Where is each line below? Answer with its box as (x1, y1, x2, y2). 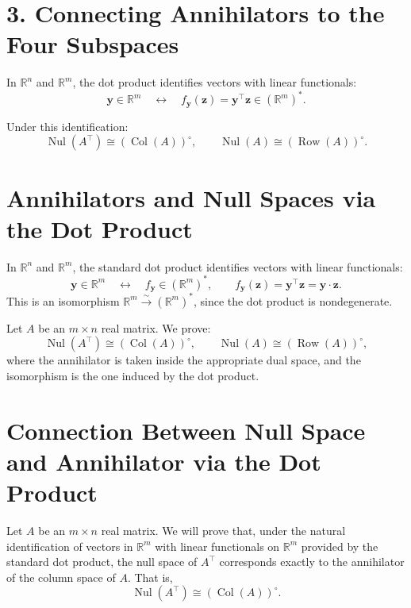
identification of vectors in (6, 537, 133, 554)
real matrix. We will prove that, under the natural (101, 522, 346, 539)
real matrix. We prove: (101, 319, 211, 336)
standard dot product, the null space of (6, 553, 198, 570)
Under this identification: (6, 117, 129, 134)
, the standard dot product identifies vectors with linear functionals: (72, 258, 403, 275)
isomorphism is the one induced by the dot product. (6, 367, 259, 383)
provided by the (301, 537, 378, 554)
